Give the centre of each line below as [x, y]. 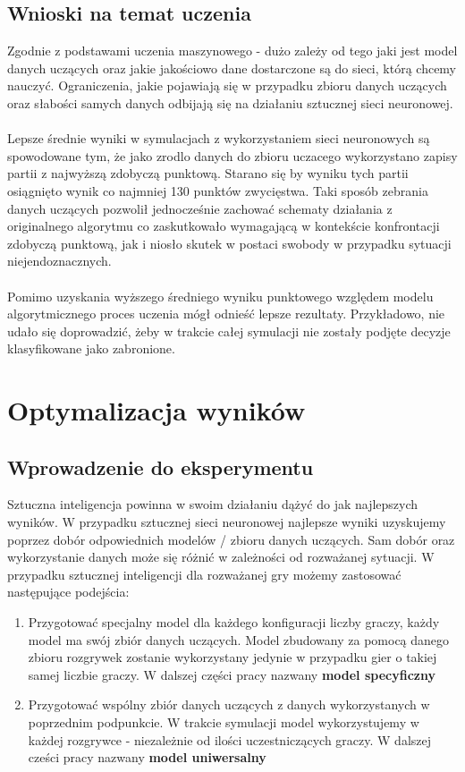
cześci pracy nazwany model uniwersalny [147, 757]
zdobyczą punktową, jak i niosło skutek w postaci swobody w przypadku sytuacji [229, 243]
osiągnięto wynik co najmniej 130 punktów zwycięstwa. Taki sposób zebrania [218, 190]
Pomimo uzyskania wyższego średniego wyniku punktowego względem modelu [220, 296]
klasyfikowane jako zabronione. [91, 348]
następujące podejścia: [68, 592]
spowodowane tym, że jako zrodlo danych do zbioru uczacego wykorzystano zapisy [232, 155]
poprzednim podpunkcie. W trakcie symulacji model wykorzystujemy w [224, 722]
